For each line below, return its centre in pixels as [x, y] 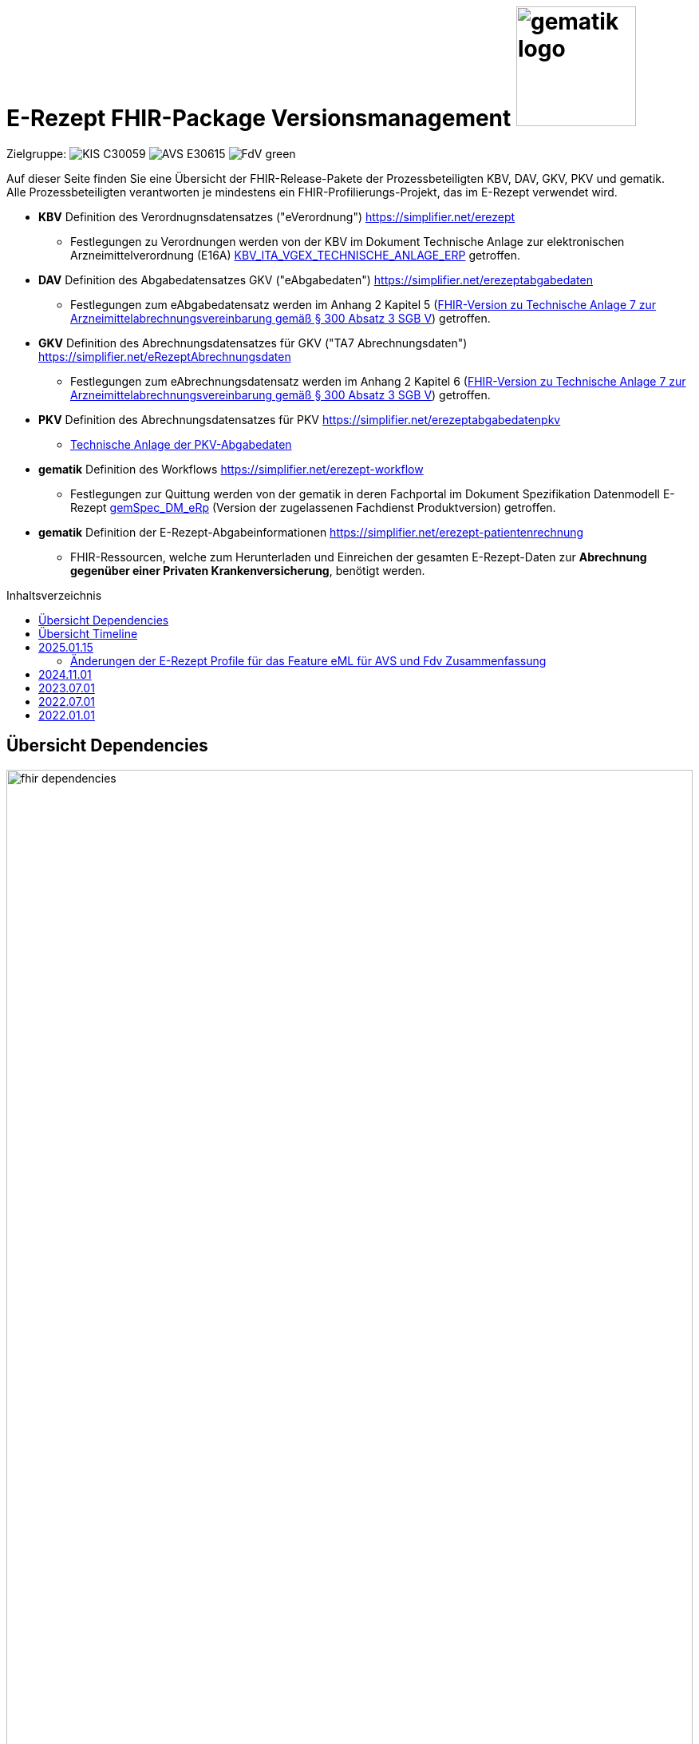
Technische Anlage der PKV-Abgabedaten [181, 444]
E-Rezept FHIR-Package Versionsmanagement [259, 118]
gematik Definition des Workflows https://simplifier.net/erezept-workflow [231, 469]
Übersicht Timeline [88, 633]
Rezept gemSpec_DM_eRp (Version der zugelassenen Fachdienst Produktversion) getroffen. [313, 507]
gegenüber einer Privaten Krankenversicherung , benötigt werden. [248, 570]
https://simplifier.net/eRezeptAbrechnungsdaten [165, 356]
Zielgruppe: [37, 153]
